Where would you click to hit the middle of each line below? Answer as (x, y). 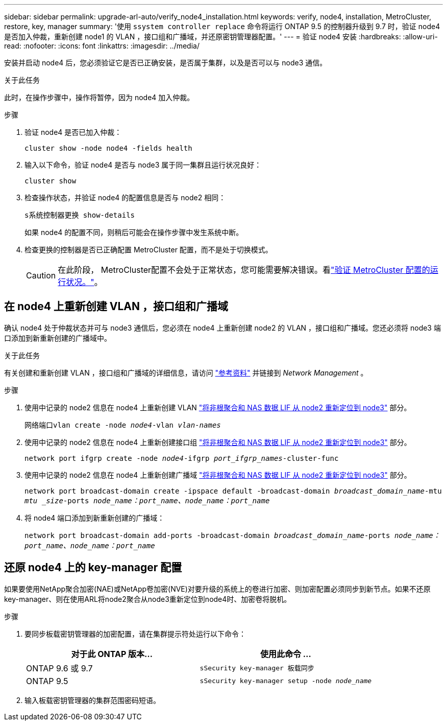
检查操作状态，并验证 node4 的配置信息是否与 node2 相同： (125, 197)
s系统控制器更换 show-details (80, 215)
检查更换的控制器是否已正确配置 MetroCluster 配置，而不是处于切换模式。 (148, 250)
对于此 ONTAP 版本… (112, 654)
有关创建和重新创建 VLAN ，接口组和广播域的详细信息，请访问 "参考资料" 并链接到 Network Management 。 (186, 372)
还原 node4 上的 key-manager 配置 (93, 568)
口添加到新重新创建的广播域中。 (58, 338)
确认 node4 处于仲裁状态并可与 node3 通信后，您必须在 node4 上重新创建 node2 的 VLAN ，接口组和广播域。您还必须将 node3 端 (222, 328)
